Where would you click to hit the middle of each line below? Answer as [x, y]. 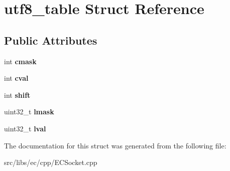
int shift [17, 95]
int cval [16, 78]
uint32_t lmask [29, 112]
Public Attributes [51, 40]
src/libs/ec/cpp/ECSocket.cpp [51, 162]
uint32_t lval [25, 128]
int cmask [20, 61]
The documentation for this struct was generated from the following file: [115, 145]
